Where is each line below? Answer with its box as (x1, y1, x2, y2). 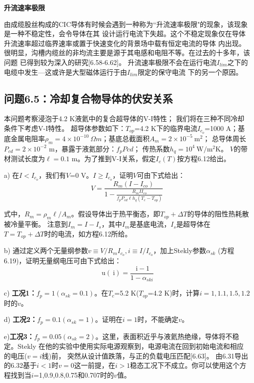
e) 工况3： (4, 331, 34, 341)
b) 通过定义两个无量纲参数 (4, 245, 88, 255)
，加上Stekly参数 (153, 245, 206, 255)
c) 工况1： (4, 288, 37, 298)
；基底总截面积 (102, 133, 150, 143)
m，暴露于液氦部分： (49, 143, 116, 153)
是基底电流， (129, 219, 171, 229)
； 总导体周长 (203, 133, 246, 143)
